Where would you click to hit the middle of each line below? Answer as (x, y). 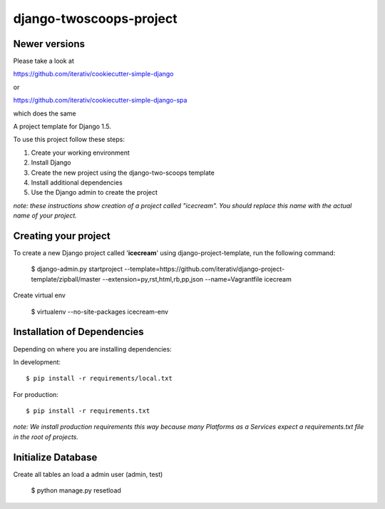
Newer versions (49, 44)
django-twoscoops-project (95, 19)
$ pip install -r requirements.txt (88, 411)
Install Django (51, 163)
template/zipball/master (66, 279)
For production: (36, 394)
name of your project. (45, 216)
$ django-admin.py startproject (77, 269)
